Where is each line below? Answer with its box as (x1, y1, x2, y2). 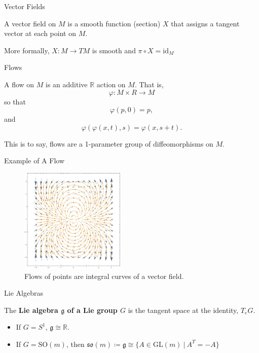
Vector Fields (4, 1, 45, 11)
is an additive (46, 79, 88, 89)
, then (66, 338, 85, 349)
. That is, (134, 79, 164, 89)
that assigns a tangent (171, 18, 240, 28)
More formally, (4, 45, 50, 55)
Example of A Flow (4, 155, 64, 166)
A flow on (4, 79, 34, 89)
